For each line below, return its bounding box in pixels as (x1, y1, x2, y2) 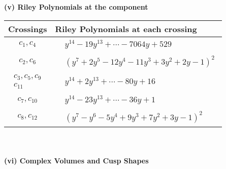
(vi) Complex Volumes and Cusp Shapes (4, 155, 149, 165)
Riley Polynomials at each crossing (55, 22, 197, 35)
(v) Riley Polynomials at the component (4, 2, 148, 12)
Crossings (8, 22, 47, 35)
